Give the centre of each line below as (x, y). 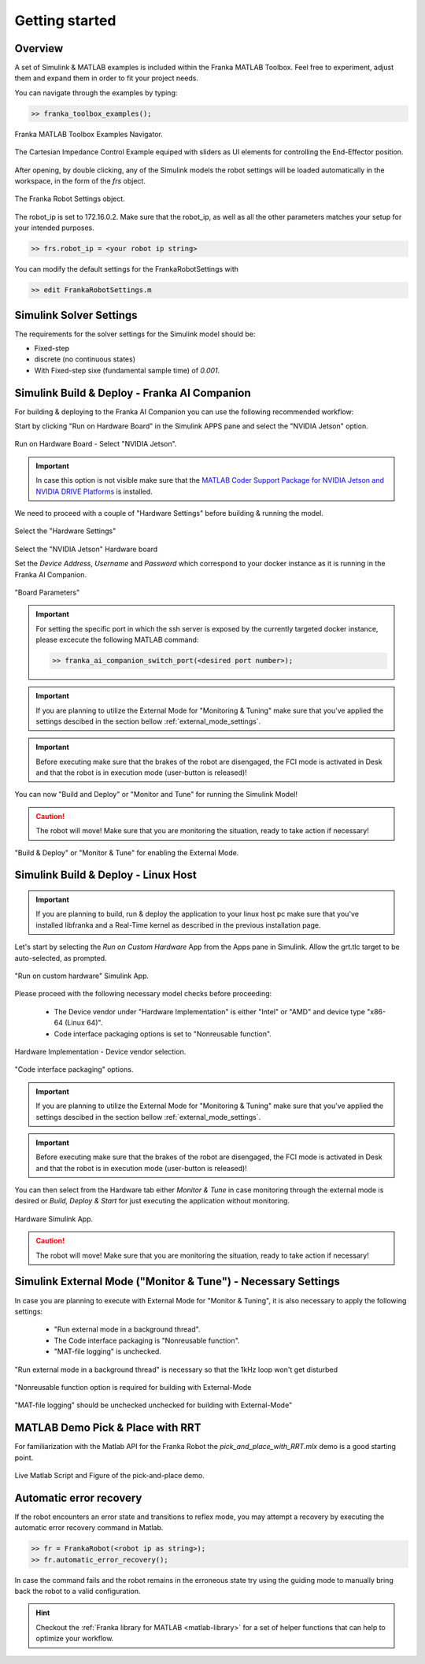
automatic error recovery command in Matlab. (89, 1528)
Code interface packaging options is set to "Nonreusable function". (163, 1034)
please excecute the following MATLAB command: (117, 640)
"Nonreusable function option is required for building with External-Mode (133, 1387)
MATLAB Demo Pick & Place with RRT (108, 1428)
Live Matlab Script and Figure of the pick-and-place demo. (109, 1475)
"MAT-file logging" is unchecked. (107, 1351)
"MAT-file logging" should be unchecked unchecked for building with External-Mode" (153, 1405)
